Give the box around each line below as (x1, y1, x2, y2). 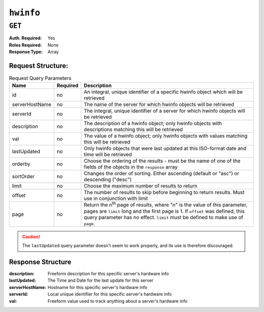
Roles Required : (9, 42, 42, 48)
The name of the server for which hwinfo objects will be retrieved (84, 101, 234, 108)
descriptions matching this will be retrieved (84, 126, 183, 133)
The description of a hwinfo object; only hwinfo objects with (84, 120, 222, 127)
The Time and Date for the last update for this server (47, 277, 154, 283)
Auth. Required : (9, 35, 42, 41)
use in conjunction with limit (84, 195, 148, 202)
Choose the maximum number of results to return (84, 183, 198, 189)
